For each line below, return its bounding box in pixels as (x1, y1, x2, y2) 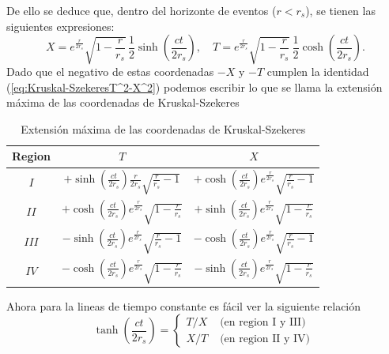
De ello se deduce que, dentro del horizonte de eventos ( (6, 2, 277, 18)
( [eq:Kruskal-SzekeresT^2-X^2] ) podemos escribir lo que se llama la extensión (6, 78, 383, 95)
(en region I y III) (220, 316, 306, 328)
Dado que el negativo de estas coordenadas (6, 63, 214, 80)
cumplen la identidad (266, 63, 369, 80)
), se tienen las (305, 2, 376, 18)
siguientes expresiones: (6, 17, 115, 34)
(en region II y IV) (220, 333, 311, 345)
